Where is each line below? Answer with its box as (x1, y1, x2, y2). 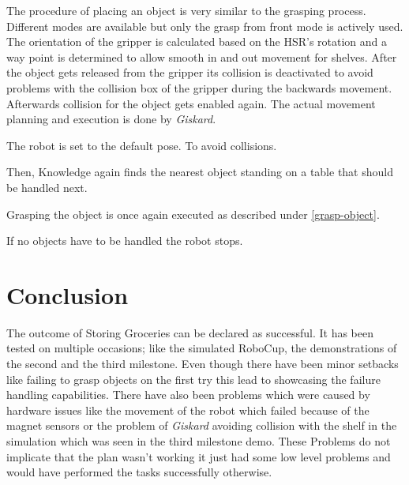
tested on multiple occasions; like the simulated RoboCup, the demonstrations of (6, 340, 397, 356)
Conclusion (6, 278, 129, 310)
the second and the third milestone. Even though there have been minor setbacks (6, 355, 399, 372)
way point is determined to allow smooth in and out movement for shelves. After (6, 48, 397, 65)
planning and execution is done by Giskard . (6, 111, 216, 127)
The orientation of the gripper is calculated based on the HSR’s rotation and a (6, 33, 388, 50)
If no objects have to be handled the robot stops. (6, 232, 243, 249)
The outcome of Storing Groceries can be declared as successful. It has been (6, 324, 373, 340)
